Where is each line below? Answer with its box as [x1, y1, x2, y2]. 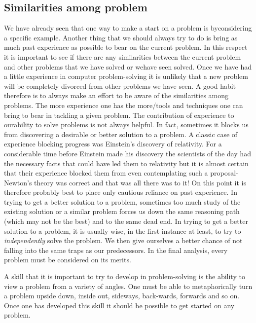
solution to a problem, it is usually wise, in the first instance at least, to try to [4, 225, 241, 236]
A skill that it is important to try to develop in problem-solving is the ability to [4, 271, 245, 282]
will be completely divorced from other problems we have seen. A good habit [4, 80, 236, 91]
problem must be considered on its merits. [4, 254, 131, 265]
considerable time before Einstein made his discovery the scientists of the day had [4, 148, 251, 158]
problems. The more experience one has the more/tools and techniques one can [4, 100, 243, 110]
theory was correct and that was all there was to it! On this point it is [34, 177, 246, 187]
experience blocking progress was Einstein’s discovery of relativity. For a [4, 139, 222, 149]
